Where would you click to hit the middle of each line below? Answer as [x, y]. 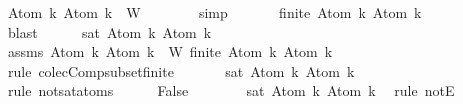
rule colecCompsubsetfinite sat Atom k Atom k [181, 70]
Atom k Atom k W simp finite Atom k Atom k [214, 12]
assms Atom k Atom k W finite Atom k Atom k [170, 51]
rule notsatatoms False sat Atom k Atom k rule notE [231, 90]
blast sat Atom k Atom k [109, 31]
